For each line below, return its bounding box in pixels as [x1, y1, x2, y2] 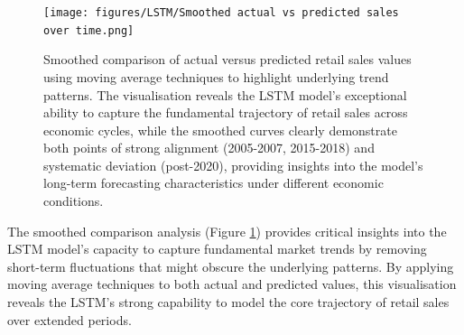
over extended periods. [7, 310, 132, 329]
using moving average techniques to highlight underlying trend [43, 67, 389, 86]
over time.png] [43, 23, 135, 37]
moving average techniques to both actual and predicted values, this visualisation [7, 275, 457, 293]
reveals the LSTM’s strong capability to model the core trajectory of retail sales [7, 293, 450, 312]
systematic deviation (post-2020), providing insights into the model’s [43, 155, 423, 174]
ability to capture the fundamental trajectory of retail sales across [43, 103, 408, 122]
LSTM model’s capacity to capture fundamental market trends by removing [7, 239, 427, 258]
